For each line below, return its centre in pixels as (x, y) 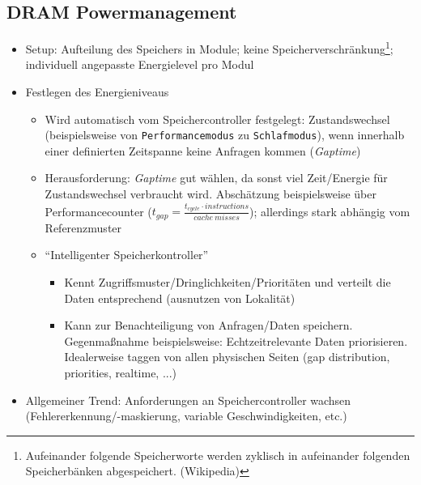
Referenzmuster (83, 227)
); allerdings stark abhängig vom (330, 211)
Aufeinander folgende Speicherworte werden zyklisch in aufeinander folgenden (218, 455)
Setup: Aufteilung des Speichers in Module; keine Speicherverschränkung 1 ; (209, 47)
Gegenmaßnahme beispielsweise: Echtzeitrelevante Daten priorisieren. (236, 340)
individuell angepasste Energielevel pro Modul (140, 64)
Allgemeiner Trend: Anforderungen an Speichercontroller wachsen (188, 400)
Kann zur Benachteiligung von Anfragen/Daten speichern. (208, 325)
